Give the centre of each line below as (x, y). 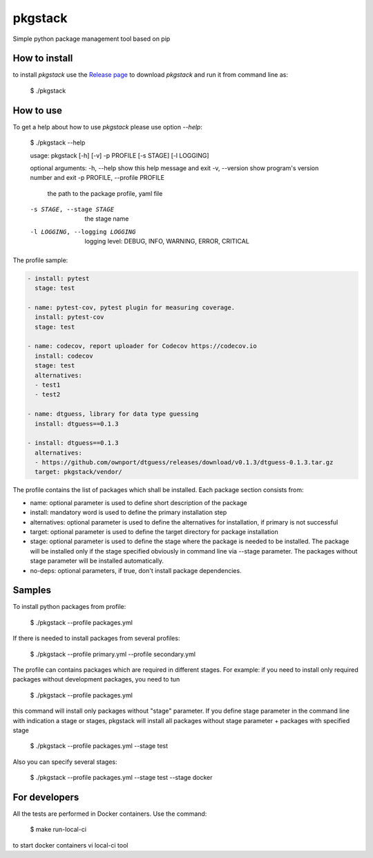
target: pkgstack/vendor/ (78, 472)
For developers (46, 797)
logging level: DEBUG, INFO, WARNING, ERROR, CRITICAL (167, 241)
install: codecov (64, 356)
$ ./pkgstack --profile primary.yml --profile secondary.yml (113, 654)
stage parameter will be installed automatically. (97, 561)
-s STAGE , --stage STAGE (72, 210)
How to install (43, 58)
